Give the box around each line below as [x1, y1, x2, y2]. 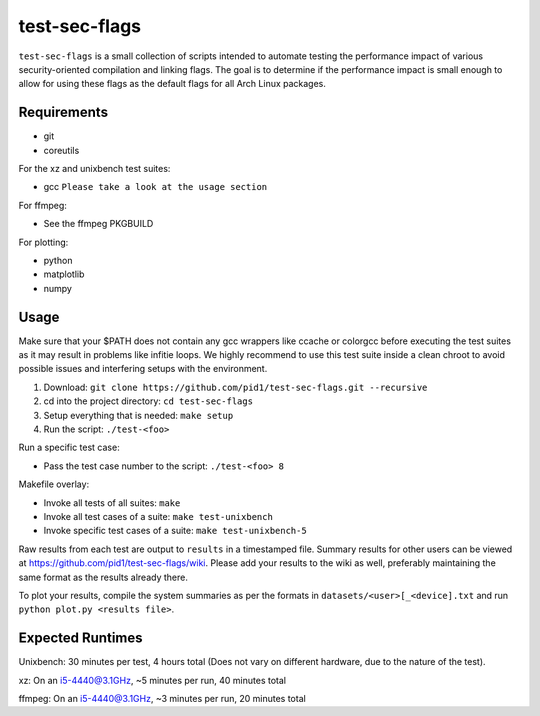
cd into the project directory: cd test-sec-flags [43, 395, 254, 407]
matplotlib [43, 268, 85, 280]
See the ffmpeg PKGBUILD [43, 218, 154, 230]
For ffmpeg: [18, 199, 67, 211]
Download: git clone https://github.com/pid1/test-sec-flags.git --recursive [43, 381, 428, 393]
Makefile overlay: [18, 478, 90, 490]
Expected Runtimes [18, 630, 144, 647]
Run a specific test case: [18, 441, 120, 454]
